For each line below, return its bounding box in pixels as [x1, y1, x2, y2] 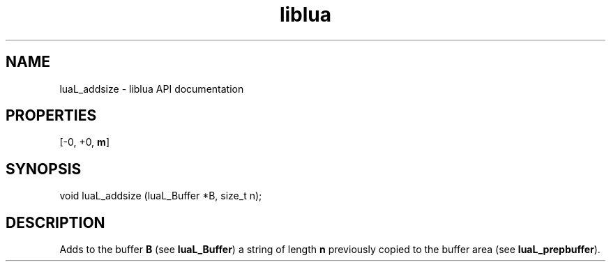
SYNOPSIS [6, 160, 82, 178]
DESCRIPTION [6, 213, 105, 231]
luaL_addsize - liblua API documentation [59, 82, 244, 95]
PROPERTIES [6, 107, 97, 125]
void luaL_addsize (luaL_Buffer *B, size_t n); [59, 190, 262, 202]
